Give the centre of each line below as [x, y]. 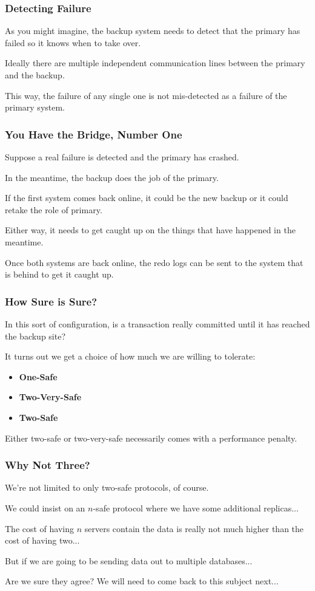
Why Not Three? [48, 465]
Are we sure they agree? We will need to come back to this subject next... [142, 581]
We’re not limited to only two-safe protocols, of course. [107, 487]
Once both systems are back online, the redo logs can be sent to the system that [154, 262]
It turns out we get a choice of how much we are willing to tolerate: [130, 356]
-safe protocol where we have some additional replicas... [196, 507]
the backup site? [35, 336]
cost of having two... [42, 540]
